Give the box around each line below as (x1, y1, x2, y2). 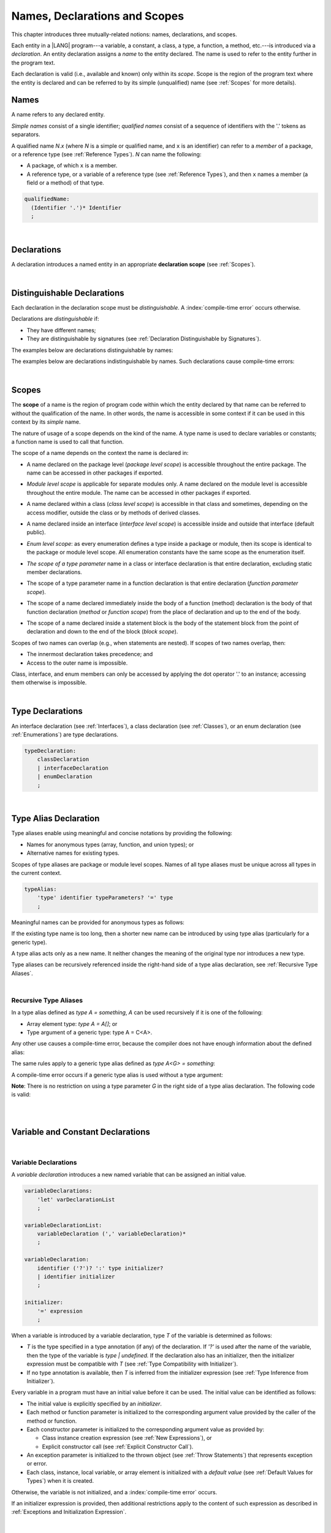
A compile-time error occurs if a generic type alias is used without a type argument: (11, 1071, 223, 1079)
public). (26, 529, 46, 536)
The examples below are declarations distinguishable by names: (11, 346, 173, 354)
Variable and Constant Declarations (11, 1126, 150, 1137)
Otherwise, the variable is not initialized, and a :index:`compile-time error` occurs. (11, 1488, 218, 1496)
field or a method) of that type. (26, 179, 104, 186)
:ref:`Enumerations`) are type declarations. (11, 730, 119, 738)
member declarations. (26, 568, 82, 576)
